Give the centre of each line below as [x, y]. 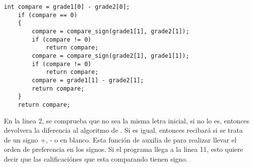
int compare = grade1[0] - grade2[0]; [67, 7]
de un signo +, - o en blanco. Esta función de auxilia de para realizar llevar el [120, 139]
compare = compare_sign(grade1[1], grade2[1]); [111, 31]
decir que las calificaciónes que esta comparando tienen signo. [96, 158]
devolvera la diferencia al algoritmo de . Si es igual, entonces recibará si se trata [123, 130]
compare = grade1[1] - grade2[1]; [88, 80]
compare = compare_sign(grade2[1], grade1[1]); [111, 56]
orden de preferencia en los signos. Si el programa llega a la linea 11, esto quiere [124, 149]
